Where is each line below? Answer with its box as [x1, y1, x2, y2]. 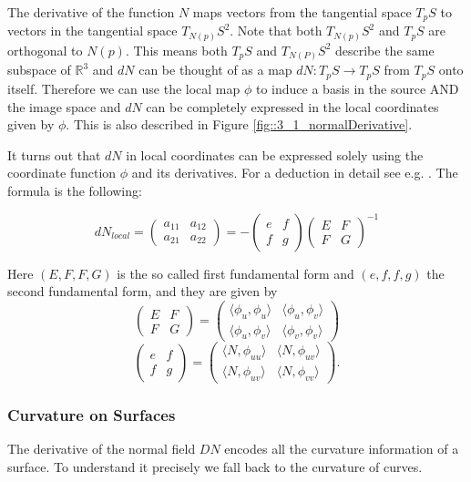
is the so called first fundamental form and [117, 263, 354, 282]
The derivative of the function [7, 3, 175, 21]
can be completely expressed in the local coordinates [146, 97, 439, 116]
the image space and [7, 97, 121, 116]
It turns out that [7, 145, 101, 164]
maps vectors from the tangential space [192, 3, 412, 21]
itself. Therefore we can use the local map [7, 78, 241, 97]
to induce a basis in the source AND [255, 78, 459, 97]
